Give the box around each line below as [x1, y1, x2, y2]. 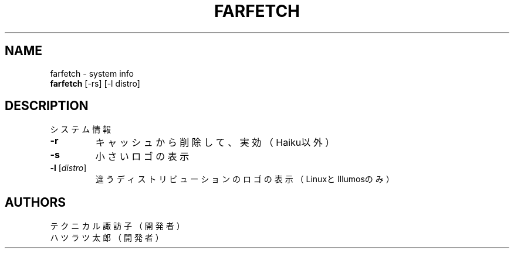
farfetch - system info [50, 68, 134, 78]
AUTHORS [5, 194, 66, 210]
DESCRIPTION [5, 98, 89, 114]
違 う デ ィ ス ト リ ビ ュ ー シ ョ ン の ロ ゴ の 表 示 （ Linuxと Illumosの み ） [95, 174, 394, 184]
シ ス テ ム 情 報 [50, 124, 111, 135]
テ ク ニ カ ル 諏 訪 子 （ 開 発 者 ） [50, 221, 185, 231]
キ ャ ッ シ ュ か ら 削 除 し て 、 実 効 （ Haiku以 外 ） [95, 136, 335, 149]
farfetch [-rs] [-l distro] [50, 78, 140, 88]
